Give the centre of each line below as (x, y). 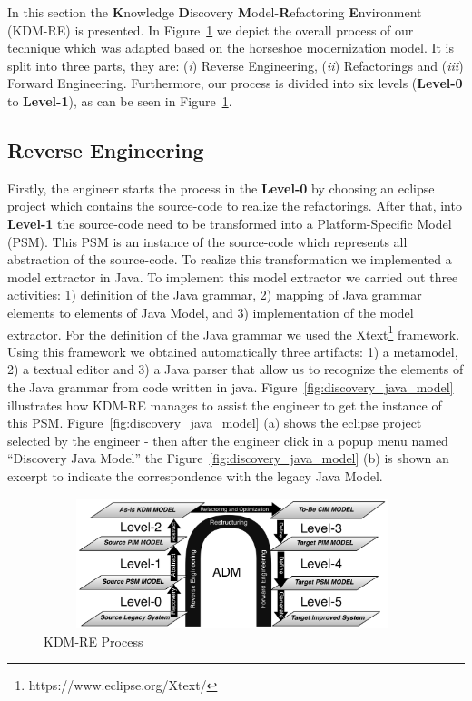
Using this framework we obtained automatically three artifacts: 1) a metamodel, (233, 351)
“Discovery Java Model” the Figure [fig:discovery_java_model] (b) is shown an (228, 458)
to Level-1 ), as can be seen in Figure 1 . (120, 100)
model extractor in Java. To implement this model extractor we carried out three (233, 276)
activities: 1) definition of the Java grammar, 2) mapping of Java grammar (215, 295)
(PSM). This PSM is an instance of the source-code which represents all (207, 241)
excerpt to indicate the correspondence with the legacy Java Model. (195, 475)
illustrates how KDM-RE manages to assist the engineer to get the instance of (225, 405)
